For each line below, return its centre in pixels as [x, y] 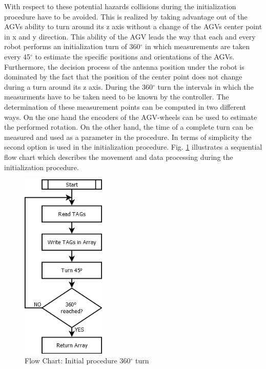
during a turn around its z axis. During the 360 [78, 86]
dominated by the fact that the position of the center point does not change [123, 77]
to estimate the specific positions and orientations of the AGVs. [135, 56]
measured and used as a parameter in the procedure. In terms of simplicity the [128, 137]
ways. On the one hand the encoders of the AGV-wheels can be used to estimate [131, 117]
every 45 [17, 56]
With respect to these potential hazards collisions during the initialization [120, 6]
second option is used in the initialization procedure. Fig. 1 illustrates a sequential [133, 147]
